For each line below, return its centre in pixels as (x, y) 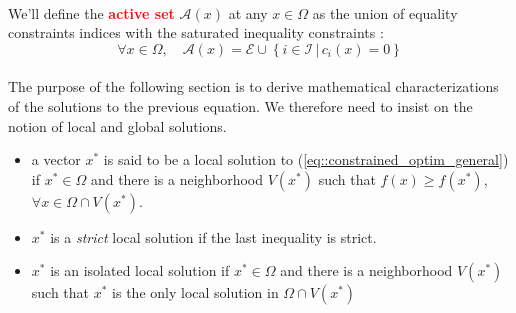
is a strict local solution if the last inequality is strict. (213, 236)
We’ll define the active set (91, 12)
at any (248, 12)
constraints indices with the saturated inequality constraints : (196, 32)
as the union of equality (385, 12)
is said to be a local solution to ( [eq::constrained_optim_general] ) (306, 159)
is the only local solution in (195, 292)
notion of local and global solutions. (117, 125)
